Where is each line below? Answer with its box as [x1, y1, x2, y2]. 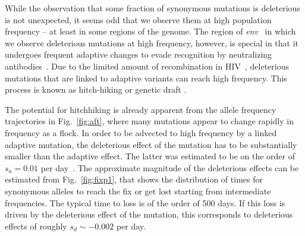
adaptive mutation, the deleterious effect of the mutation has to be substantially [5, 138, 297, 150]
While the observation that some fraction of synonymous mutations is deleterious [5, 2, 300, 14]
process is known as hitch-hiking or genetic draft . [5, 83, 187, 96]
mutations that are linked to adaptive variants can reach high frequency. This [5, 71, 287, 84]
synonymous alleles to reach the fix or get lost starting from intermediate [5, 184, 271, 197]
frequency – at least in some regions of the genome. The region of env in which [5, 25, 296, 37]
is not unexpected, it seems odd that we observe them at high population [5, 13, 272, 26]
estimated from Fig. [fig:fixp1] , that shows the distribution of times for [5, 173, 263, 185]
